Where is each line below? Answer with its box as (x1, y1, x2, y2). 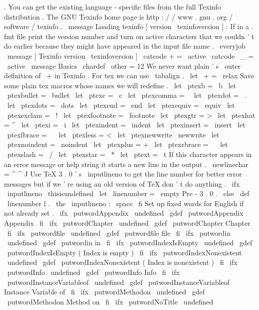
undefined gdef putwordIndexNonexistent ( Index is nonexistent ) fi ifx (7, 257, 237, 267)
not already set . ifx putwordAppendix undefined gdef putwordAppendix (4, 208, 243, 218)
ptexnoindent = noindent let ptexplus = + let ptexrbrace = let (7, 139, 228, 149)
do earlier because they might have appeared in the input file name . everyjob (4, 41, 245, 51)
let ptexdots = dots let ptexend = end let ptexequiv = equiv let (7, 99, 235, 110)
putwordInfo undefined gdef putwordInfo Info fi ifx (7, 267, 180, 277)
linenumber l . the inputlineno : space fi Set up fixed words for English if (7, 198, 244, 208)
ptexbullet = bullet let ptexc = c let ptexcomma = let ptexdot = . (7, 90, 247, 100)
